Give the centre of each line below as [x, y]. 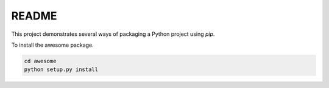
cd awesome [40, 61]
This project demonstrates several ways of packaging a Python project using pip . [113, 34]
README [34, 16]
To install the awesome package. [52, 45]
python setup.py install [61, 69]
